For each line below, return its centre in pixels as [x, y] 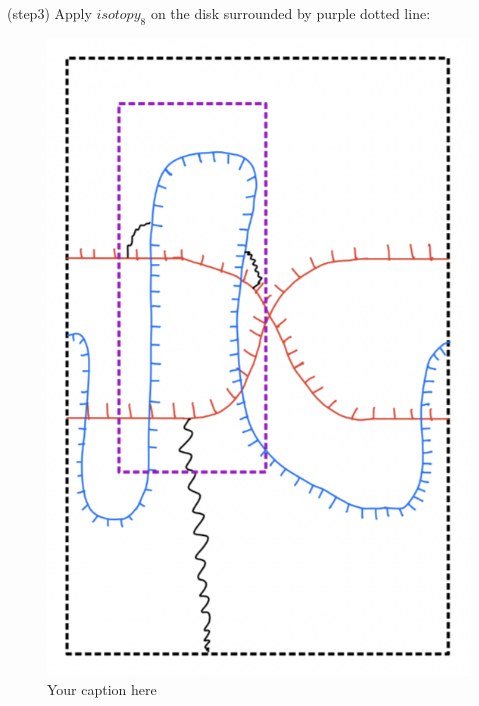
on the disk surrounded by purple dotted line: [290, 13]
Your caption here [102, 689]
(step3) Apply [49, 13]
